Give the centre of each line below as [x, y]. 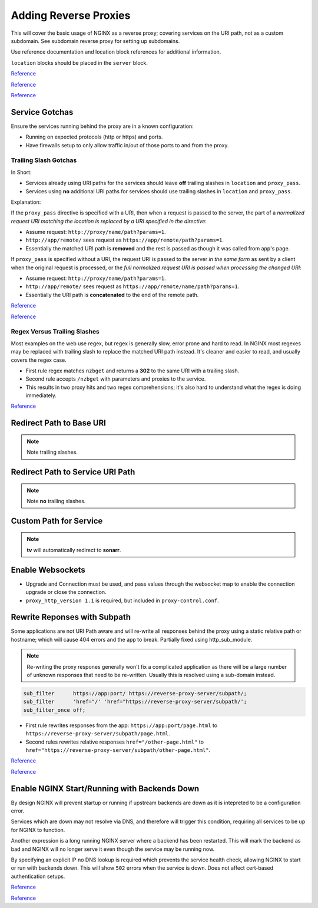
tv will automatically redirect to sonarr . [74, 550]
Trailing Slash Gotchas [44, 160]
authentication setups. [38, 876]
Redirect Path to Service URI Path [73, 472]
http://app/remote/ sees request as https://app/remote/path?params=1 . [125, 240]
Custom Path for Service [57, 521]
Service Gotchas [42, 112]
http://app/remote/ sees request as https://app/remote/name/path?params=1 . [132, 286]
